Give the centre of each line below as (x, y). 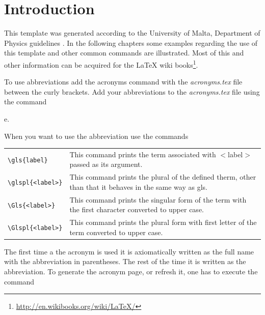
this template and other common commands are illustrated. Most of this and (124, 53)
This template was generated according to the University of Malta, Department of (132, 33)
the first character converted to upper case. (137, 209)
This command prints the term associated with (143, 154)
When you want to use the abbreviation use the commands (96, 136)
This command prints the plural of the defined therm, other (163, 177)
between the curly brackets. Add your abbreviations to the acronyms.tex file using (132, 91)
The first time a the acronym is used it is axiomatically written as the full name (129, 251)
